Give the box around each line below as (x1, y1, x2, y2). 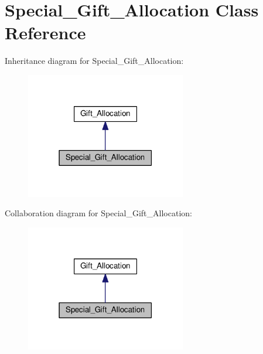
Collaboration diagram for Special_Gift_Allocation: (5, 207, 192, 219)
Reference (5, 21, 86, 45)
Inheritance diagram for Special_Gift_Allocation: (5, 55, 184, 67)
